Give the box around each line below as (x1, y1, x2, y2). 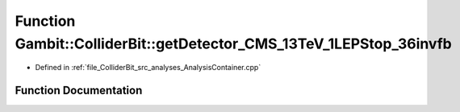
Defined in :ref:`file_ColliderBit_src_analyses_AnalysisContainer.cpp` (35, 63, 261, 73)
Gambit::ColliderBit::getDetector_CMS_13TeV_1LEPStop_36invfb (15, 35, 452, 52)
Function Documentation (15, 84, 143, 97)
